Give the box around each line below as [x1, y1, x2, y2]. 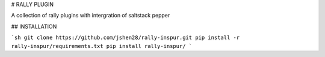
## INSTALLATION [11, 23, 57, 30]
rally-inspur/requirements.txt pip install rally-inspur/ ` [11, 43, 193, 49]
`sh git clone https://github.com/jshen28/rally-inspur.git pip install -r [11, 34, 240, 41]
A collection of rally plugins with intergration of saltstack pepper [11, 12, 170, 19]
